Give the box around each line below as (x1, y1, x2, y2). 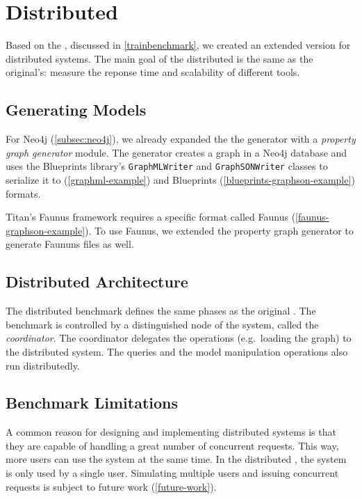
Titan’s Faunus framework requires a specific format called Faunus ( (6, 209, 296, 224)
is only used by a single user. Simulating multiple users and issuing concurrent (6, 466, 339, 480)
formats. (6, 186, 41, 200)
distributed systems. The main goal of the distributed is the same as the (6, 51, 313, 65)
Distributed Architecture (6, 271, 188, 292)
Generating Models (6, 99, 147, 120)
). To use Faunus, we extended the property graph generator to (85, 223, 354, 237)
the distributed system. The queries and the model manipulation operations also (6, 344, 348, 358)
